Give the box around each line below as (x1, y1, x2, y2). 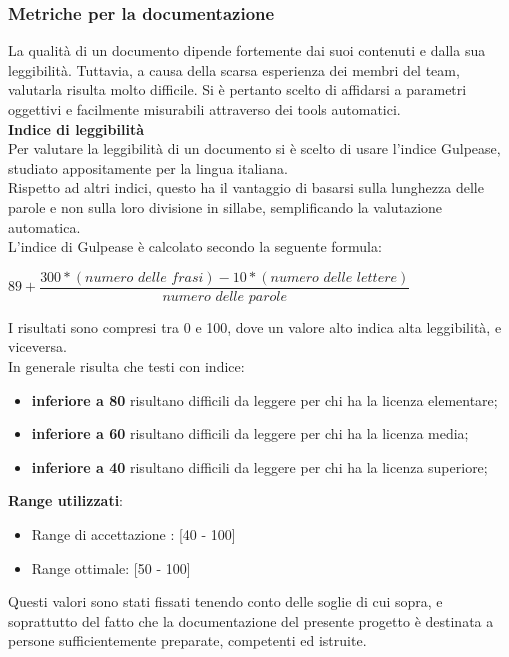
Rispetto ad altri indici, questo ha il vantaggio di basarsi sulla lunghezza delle (8, 177, 484, 198)
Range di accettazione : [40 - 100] (31, 523, 236, 544)
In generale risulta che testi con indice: (8, 356, 245, 376)
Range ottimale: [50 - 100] (31, 557, 191, 578)
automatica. (8, 216, 81, 237)
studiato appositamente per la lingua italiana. (8, 157, 288, 178)
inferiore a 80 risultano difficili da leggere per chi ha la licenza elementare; (31, 389, 498, 410)
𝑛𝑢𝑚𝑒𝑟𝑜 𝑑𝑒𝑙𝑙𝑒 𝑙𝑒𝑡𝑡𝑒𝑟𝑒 (270, 270, 398, 285)
